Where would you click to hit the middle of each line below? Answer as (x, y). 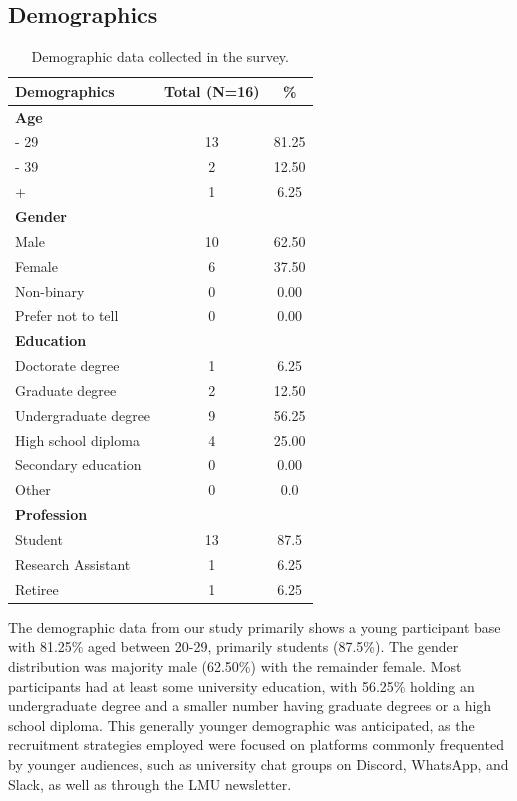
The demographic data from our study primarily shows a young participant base (254, 626)
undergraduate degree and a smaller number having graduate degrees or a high (250, 705)
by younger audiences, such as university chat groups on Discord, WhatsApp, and (258, 763)
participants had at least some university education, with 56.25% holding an (241, 685)
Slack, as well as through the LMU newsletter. (150, 783)
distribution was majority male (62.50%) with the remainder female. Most (235, 665)
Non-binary (50, 290)
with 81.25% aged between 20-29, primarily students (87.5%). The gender (233, 646)
